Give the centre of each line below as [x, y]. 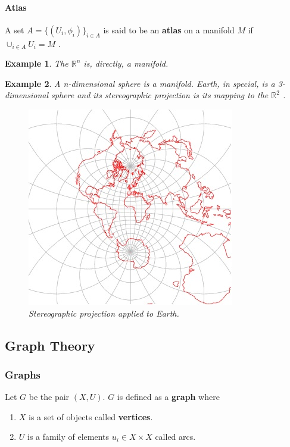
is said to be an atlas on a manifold [169, 29]
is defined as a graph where [168, 397]
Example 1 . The [37, 63]
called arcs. [175, 437]
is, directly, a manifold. [126, 63]
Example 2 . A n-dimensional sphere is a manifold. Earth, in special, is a [140, 83]
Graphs [23, 374]
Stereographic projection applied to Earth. [104, 313]
